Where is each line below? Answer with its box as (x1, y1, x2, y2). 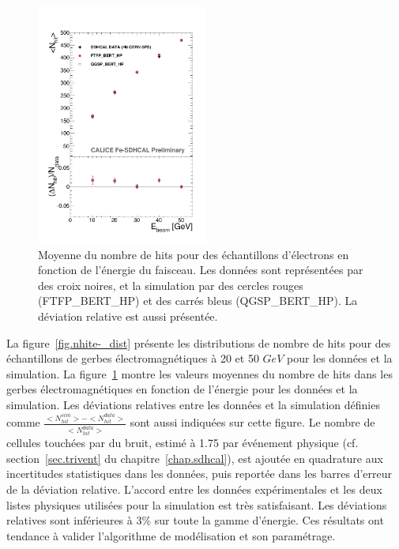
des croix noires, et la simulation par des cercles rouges (38, 276, 303, 293)
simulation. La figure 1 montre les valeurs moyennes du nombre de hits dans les (6, 365, 393, 382)
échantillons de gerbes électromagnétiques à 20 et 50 (6, 350, 259, 367)
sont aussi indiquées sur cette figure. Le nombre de (130, 414, 375, 431)
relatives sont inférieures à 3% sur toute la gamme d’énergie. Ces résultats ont (6, 512, 384, 528)
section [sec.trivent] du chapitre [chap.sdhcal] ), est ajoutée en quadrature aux (6, 449, 383, 466)
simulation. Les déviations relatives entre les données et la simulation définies (6, 396, 380, 412)
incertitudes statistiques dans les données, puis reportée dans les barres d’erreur (6, 465, 393, 482)
